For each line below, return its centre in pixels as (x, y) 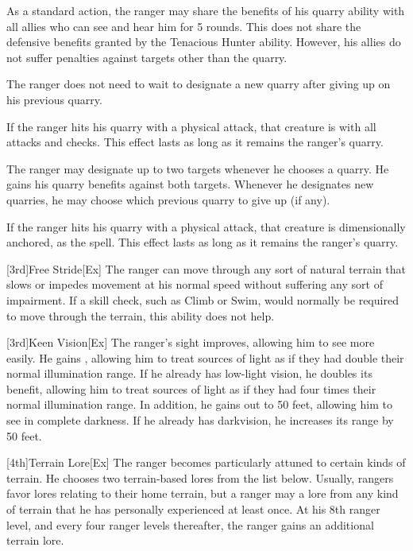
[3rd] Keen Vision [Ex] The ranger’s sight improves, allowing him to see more (191, 342)
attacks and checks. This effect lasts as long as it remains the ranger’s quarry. (195, 142)
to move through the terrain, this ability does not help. (141, 315)
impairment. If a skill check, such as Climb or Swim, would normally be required (203, 299)
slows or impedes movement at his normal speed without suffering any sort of (195, 284)
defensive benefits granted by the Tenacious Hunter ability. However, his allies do (204, 42)
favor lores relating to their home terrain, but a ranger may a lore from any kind (203, 493)
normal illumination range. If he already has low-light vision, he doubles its (189, 373)
